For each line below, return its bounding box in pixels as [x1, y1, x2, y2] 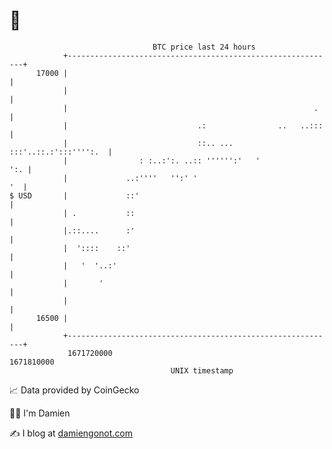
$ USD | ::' [9, 190, 140, 201]
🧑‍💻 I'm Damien [9, 407, 71, 419]
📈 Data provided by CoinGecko [9, 384, 140, 396]
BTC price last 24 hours [152, 42, 256, 52]
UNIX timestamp [170, 365, 234, 376]
